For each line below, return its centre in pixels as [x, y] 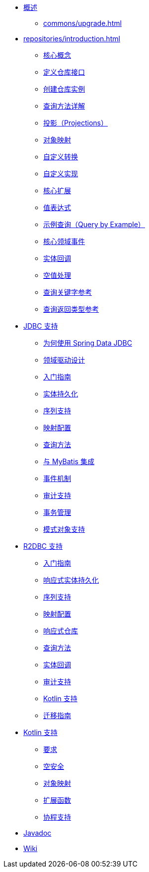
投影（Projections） [75, 123]
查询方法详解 [64, 106]
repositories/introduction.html [72, 39]
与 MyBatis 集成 [69, 461]
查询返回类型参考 [71, 309]
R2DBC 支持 [43, 546]
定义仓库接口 [64, 72]
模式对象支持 [64, 529]
